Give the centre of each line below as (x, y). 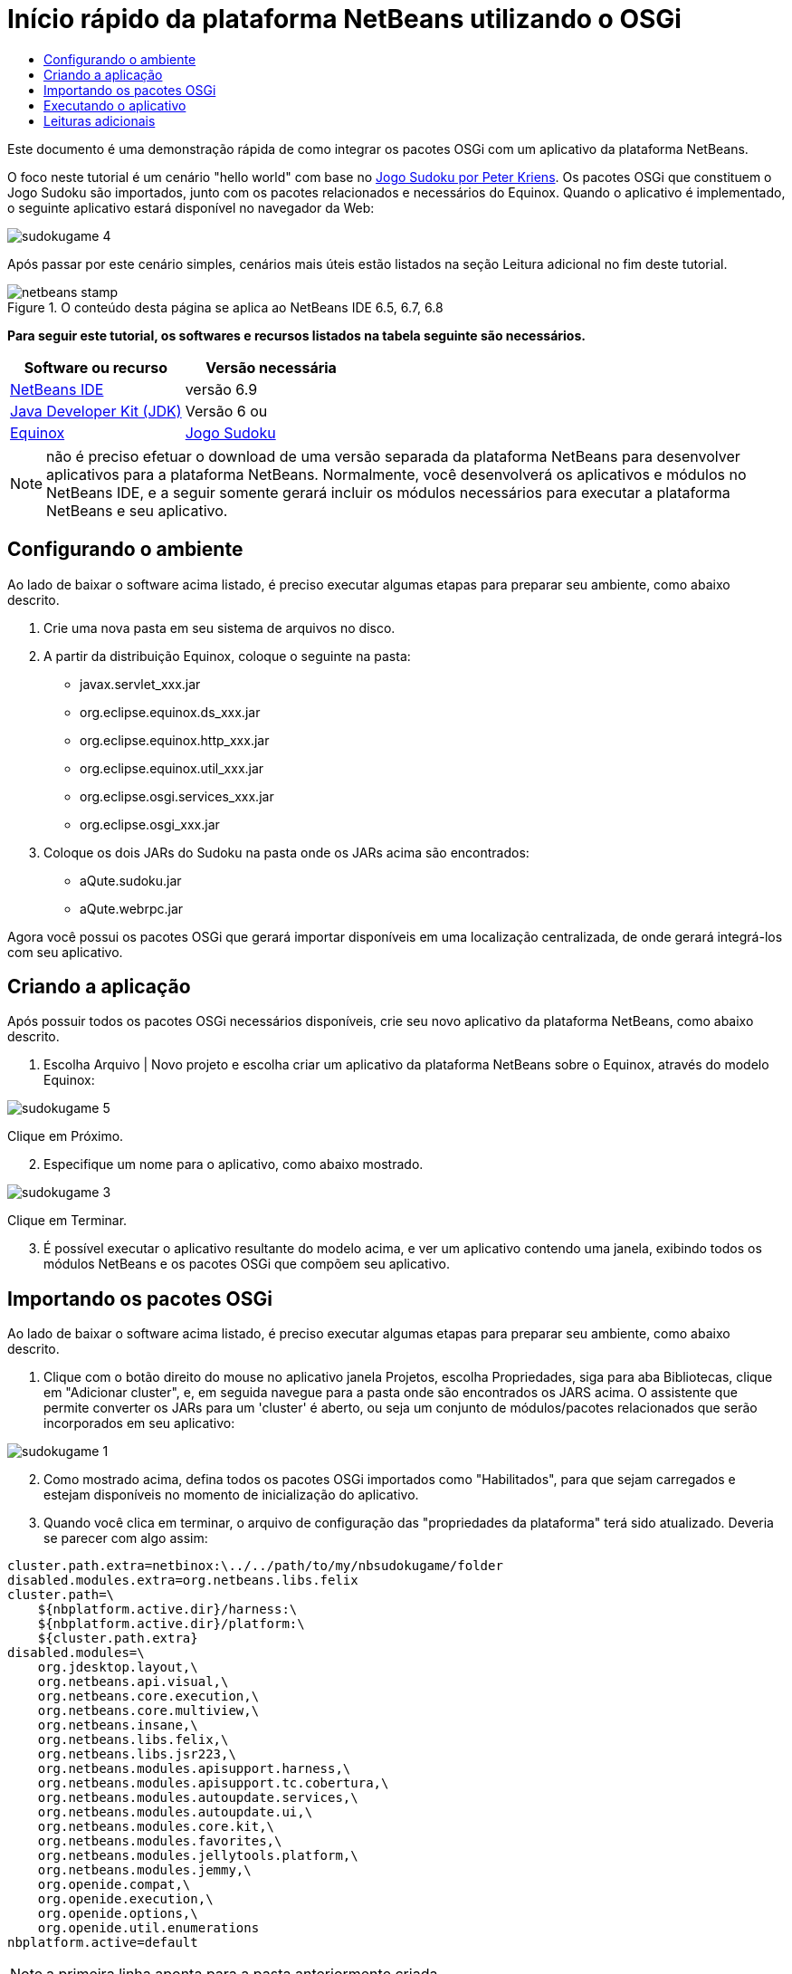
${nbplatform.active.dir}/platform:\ (171, 1624)
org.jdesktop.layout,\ (118, 1667)
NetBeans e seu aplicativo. (137, 510)
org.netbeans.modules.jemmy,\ (144, 1870)
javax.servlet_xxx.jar (140, 684)
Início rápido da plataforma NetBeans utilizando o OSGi (344, 19)
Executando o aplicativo (115, 105)
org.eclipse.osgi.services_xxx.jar (177, 796)
